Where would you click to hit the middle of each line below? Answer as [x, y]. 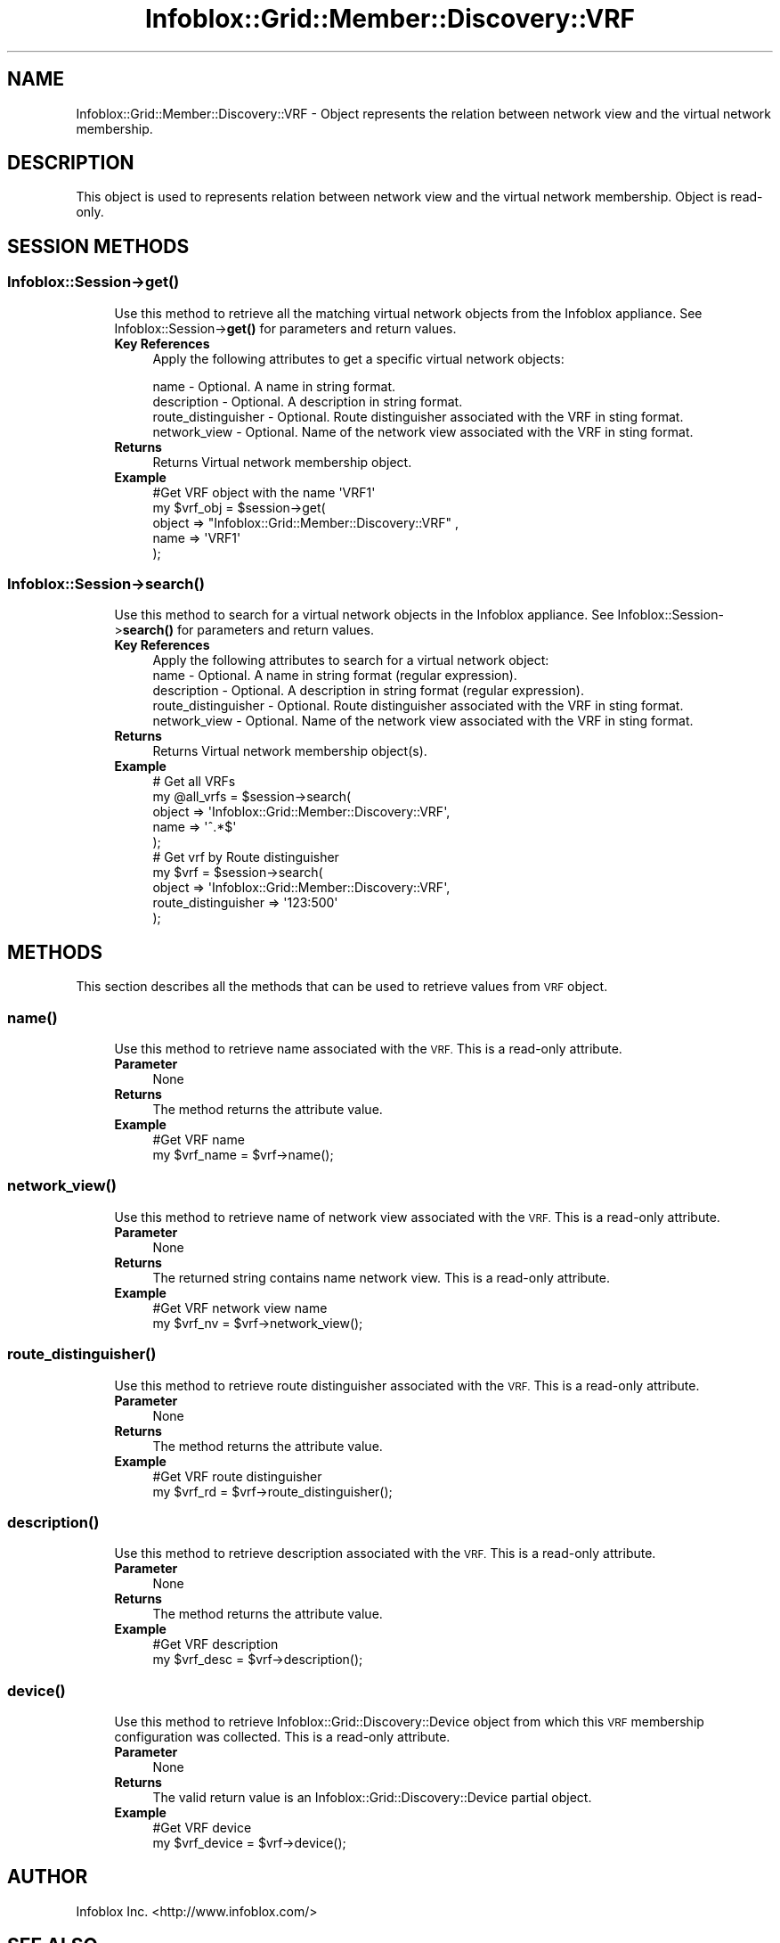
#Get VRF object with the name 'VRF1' [264, 492]
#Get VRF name [199, 1140]
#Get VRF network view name [240, 1308]
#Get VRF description [215, 1644]
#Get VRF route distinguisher [237, 1476]
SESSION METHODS [98, 246]
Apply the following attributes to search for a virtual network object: [351, 660]
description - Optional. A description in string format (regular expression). [368, 691]
